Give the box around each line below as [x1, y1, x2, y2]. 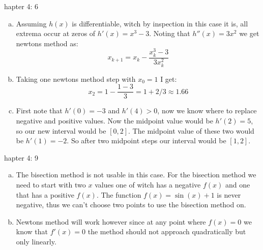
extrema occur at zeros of [16, 28, 96, 39]
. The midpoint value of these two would [128, 125, 254, 136]
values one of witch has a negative [95, 179, 201, 190]
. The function [96, 189, 141, 200]
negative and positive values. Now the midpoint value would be [16, 115, 213, 126]
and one [225, 179, 250, 190]
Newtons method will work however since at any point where [16, 216, 206, 227]
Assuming [16, 18, 47, 28]
